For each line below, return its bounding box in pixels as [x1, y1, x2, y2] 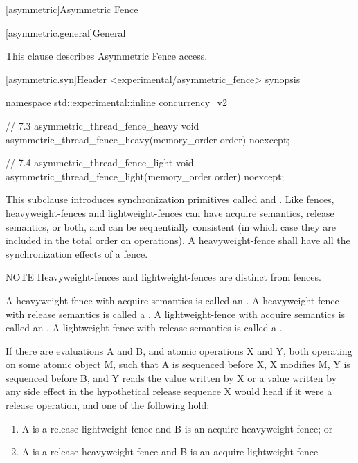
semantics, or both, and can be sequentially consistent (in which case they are [6, 219, 336, 234]
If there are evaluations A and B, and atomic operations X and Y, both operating [6, 343, 352, 358]
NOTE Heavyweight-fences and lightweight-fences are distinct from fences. [6, 270, 321, 284]
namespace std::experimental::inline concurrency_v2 [6, 95, 227, 110]
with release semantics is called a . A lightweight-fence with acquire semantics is [6, 306, 346, 321]
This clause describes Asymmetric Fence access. [6, 49, 208, 63]
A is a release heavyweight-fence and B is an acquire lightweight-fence [21, 444, 319, 459]
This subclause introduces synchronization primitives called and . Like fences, [6, 192, 334, 207]
